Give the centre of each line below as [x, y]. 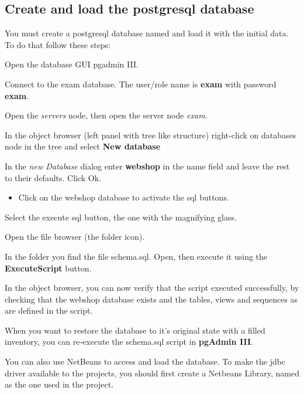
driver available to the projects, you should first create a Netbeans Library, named [152, 373]
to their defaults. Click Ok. [53, 177]
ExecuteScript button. [48, 268]
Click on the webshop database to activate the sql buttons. [124, 197]
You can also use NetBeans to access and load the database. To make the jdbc [145, 361]
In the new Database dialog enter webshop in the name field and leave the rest [147, 166]
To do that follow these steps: [58, 44]
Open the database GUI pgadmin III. [72, 64]
